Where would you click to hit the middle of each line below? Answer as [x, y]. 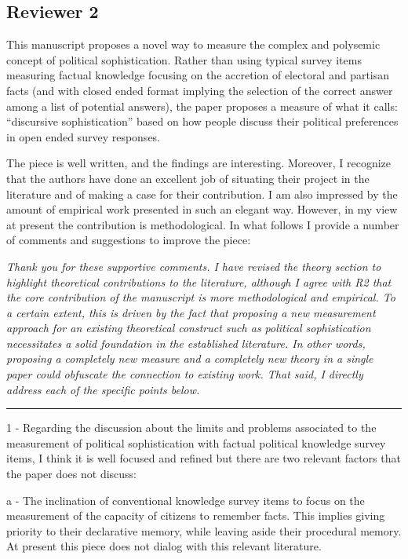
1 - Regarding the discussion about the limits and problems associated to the [191, 427]
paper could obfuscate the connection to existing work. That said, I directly [185, 374]
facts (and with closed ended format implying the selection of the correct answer [200, 90]
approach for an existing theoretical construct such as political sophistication [189, 328]
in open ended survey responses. [83, 136]
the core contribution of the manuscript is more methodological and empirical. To [201, 297]
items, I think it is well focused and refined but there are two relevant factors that [204, 458]
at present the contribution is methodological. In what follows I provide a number [203, 224]
